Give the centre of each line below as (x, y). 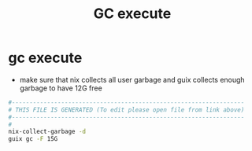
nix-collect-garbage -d (47, 132)
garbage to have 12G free (61, 88)
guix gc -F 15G (33, 139)
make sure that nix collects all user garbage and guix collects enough (132, 79)
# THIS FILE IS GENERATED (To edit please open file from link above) (126, 110)
